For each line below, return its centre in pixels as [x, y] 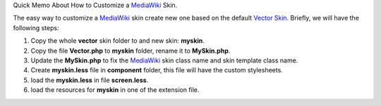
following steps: [36, 27]
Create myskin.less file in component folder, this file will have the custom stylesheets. [157, 70]
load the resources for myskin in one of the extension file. [115, 90]
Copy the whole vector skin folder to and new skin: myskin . [117, 41]
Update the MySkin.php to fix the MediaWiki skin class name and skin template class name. [164, 60]
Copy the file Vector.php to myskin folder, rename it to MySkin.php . [131, 51]
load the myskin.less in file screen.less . [90, 80]
